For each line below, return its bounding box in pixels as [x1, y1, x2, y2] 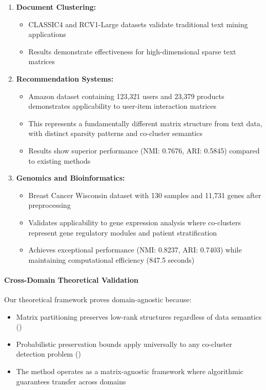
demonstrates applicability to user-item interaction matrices [28, 101, 216, 111]
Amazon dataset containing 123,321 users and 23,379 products [28, 90, 224, 101]
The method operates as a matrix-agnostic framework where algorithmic [16, 366, 243, 377]
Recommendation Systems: [16, 73, 114, 84]
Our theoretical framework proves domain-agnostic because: [4, 294, 192, 305]
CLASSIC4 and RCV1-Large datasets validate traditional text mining [28, 18, 248, 29]
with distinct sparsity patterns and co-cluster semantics [28, 128, 202, 139]
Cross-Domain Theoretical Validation [4, 274, 138, 285]
